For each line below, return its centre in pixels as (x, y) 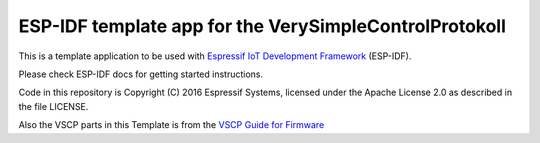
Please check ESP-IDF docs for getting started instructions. (141, 74)
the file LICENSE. (53, 106)
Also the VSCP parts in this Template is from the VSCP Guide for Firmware (171, 125)
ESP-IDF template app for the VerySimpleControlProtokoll (262, 26)
